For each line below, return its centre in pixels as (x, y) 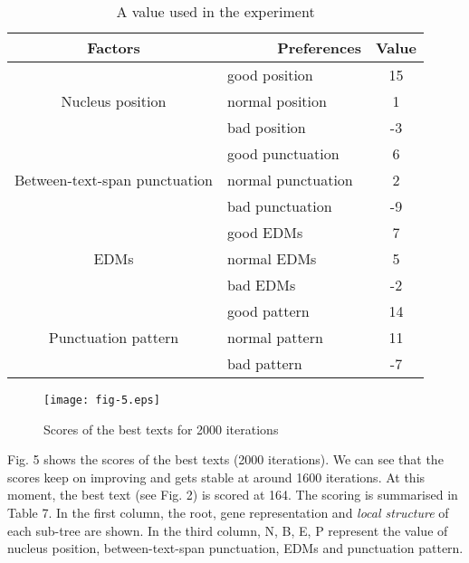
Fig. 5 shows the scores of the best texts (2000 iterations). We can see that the (225, 459)
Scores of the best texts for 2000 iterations (161, 429)
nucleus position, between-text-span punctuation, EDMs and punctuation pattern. (235, 548)
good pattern (268, 311)
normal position (277, 101)
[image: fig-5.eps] (102, 400)
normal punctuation (290, 180)
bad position (266, 127)
